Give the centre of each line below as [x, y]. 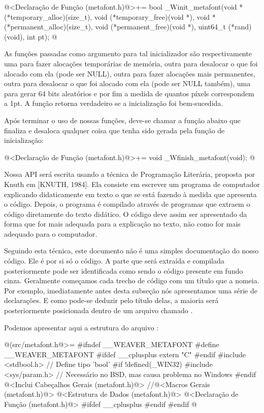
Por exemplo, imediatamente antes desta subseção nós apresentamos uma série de [131, 290]
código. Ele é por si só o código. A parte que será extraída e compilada [114, 261]
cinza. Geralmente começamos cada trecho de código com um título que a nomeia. [132, 280]
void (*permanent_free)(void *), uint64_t [160, 27]
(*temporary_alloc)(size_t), [48, 16]
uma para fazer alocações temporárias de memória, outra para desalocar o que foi [131, 63]
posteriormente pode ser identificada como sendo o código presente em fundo [124, 270]
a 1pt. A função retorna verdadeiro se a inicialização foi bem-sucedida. [114, 103]
